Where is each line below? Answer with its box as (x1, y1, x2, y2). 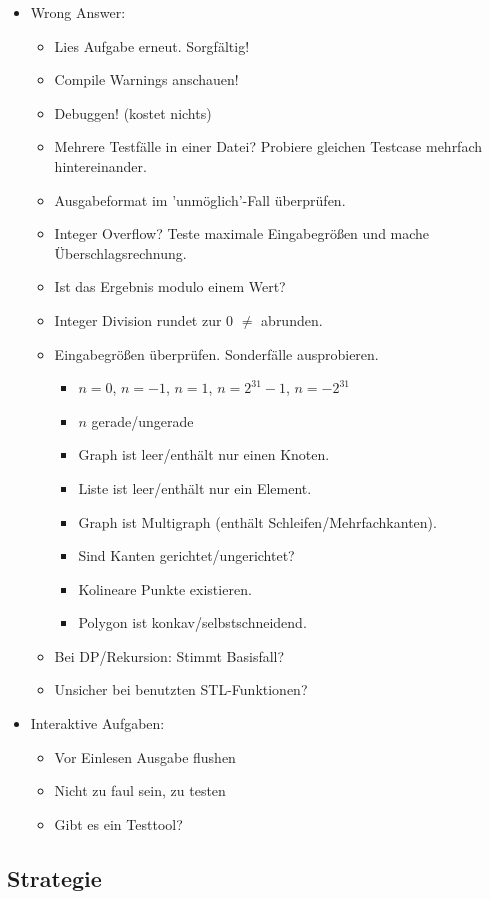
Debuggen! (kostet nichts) (54, 102, 212, 123)
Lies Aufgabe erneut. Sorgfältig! (54, 35, 250, 56)
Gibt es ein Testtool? (54, 813, 183, 834)
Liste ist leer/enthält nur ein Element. (78, 477, 312, 498)
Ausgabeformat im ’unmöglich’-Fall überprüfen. (54, 189, 346, 210)
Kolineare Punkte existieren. (78, 578, 252, 599)
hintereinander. (54, 155, 147, 176)
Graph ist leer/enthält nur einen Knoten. (78, 444, 330, 465)
